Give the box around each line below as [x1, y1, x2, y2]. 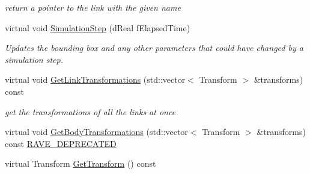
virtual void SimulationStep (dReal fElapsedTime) [5, 21, 190, 34]
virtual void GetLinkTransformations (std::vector [5, 73, 186, 86]
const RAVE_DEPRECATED [5, 137, 117, 149]
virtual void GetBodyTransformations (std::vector [5, 125, 188, 138]
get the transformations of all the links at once [5, 105, 176, 118]
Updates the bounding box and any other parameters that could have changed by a [5, 41, 303, 54]
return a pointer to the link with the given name [5, 1, 181, 13]
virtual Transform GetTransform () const [5, 157, 156, 170]
